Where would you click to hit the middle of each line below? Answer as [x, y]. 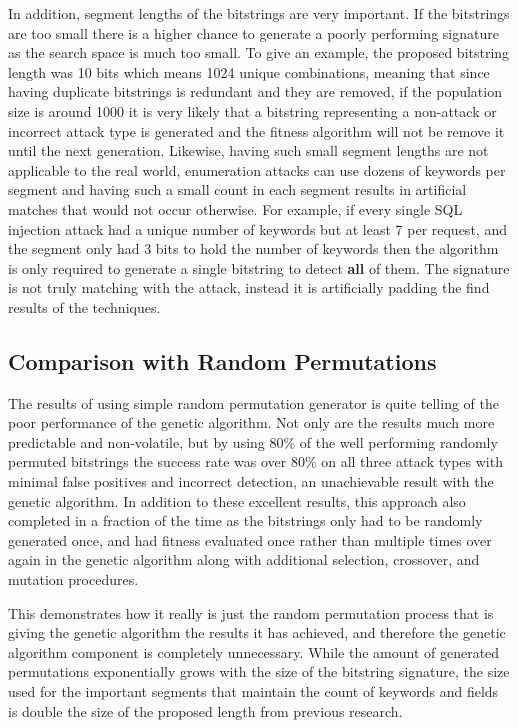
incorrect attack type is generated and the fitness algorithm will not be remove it [256, 130]
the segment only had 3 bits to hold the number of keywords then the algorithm [253, 248]
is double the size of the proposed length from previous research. [205, 710]
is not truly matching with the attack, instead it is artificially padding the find [249, 287]
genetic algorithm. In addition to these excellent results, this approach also [237, 500]
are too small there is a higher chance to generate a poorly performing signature [253, 32]
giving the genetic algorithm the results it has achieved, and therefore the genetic [257, 632]
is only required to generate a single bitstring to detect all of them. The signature [259, 267]
